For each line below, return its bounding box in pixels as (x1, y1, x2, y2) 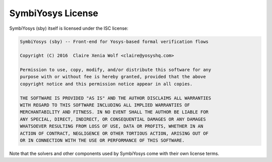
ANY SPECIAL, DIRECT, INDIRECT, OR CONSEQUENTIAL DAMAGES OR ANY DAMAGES (20, 116, 206, 122)
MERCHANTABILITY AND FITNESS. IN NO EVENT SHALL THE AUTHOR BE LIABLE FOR (20, 109, 209, 115)
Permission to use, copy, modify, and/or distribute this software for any (20, 67, 212, 73)
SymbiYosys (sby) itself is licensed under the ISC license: (9, 25, 128, 31)
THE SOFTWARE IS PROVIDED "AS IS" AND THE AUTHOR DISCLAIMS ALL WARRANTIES (20, 95, 212, 101)
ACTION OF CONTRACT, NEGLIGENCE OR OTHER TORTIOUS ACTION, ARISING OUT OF (20, 130, 209, 136)
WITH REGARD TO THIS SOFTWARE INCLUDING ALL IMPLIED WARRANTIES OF (20, 102, 190, 108)
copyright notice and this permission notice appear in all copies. (20, 81, 193, 87)
